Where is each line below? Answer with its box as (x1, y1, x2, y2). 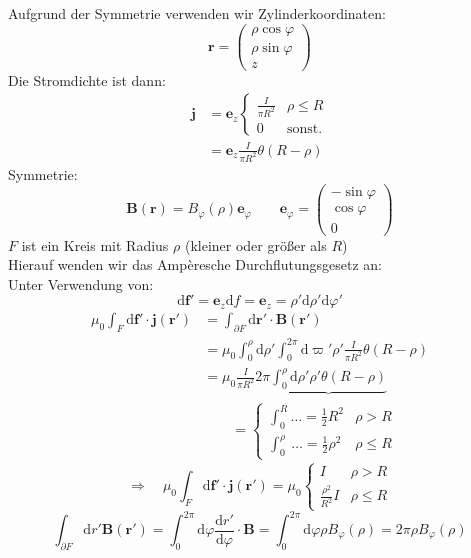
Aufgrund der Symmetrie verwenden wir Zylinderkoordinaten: (8, 3, 386, 23)
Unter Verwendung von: (8, 273, 154, 294)
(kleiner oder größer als (184, 234, 327, 255)
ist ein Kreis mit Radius (21, 234, 169, 255)
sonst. (286, 121, 323, 136)
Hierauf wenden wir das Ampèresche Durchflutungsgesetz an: (8, 254, 382, 275)
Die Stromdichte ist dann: (8, 69, 166, 90)
